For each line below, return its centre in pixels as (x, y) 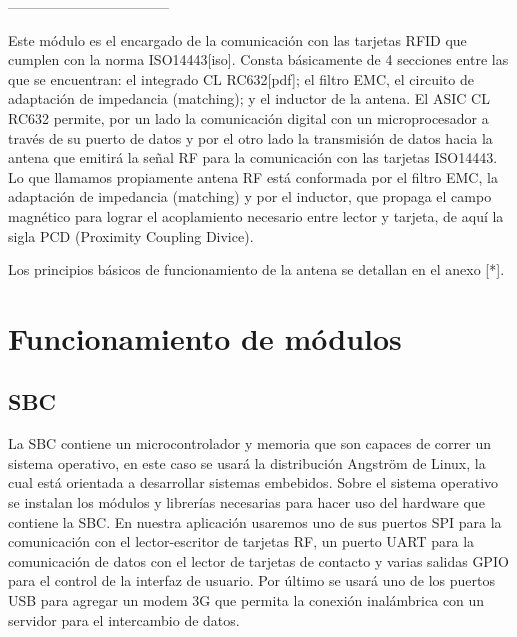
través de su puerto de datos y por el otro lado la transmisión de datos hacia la (250, 137)
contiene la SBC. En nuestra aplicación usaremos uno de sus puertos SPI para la (255, 521)
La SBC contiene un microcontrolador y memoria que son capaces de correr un (249, 443)
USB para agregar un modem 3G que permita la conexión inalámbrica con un (246, 600)
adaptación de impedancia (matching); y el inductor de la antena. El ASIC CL (249, 98)
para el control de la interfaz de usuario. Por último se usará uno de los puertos (251, 580)
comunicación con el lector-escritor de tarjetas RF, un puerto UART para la (241, 541)
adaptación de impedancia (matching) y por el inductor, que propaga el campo (250, 196)
